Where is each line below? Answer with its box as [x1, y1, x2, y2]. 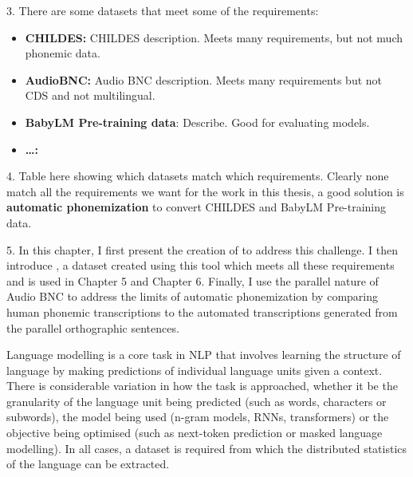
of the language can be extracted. [6, 455, 170, 472]
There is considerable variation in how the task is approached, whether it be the [6, 377, 398, 394]
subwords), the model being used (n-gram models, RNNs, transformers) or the [6, 408, 389, 425]
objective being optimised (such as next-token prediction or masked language [6, 424, 383, 441]
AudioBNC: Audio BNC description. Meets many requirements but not [25, 71, 383, 88]
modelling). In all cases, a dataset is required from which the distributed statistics [6, 440, 407, 456]
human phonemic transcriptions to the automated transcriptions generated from [6, 303, 398, 320]
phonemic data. [25, 45, 100, 61]
